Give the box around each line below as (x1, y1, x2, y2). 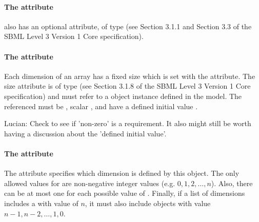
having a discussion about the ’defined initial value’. (4, 128, 167, 138)
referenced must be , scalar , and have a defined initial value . (4, 100, 198, 111)
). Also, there (211, 177, 253, 188)
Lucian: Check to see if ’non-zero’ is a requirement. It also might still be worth (4, 118, 251, 129)
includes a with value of (4, 197, 78, 208)
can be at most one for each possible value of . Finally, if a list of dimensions (4, 188, 245, 198)
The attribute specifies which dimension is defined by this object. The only (4, 168, 240, 178)
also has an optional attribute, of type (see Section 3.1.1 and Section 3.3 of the (4, 21, 252, 31)
